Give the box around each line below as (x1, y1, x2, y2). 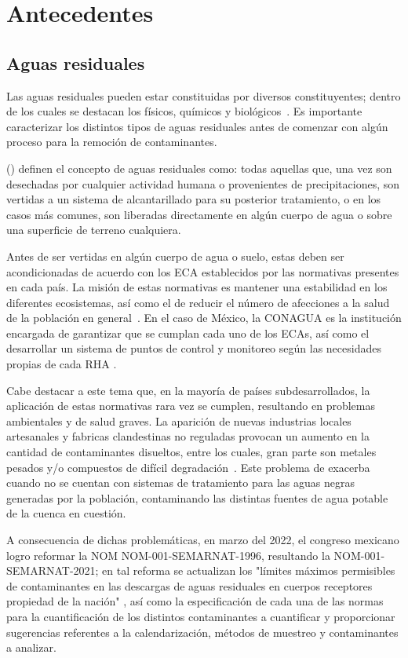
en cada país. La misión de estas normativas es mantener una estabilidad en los (6, 279, 388, 295)
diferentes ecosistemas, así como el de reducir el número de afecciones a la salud (6, 294, 390, 310)
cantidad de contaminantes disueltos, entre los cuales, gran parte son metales (6, 444, 377, 460)
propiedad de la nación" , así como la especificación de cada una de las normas (6, 593, 384, 609)
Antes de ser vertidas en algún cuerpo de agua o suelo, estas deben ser (6, 247, 344, 264)
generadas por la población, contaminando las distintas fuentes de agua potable (6, 489, 388, 506)
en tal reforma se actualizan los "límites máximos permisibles (102, 562, 395, 579)
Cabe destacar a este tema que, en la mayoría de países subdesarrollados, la (6, 382, 370, 398)
